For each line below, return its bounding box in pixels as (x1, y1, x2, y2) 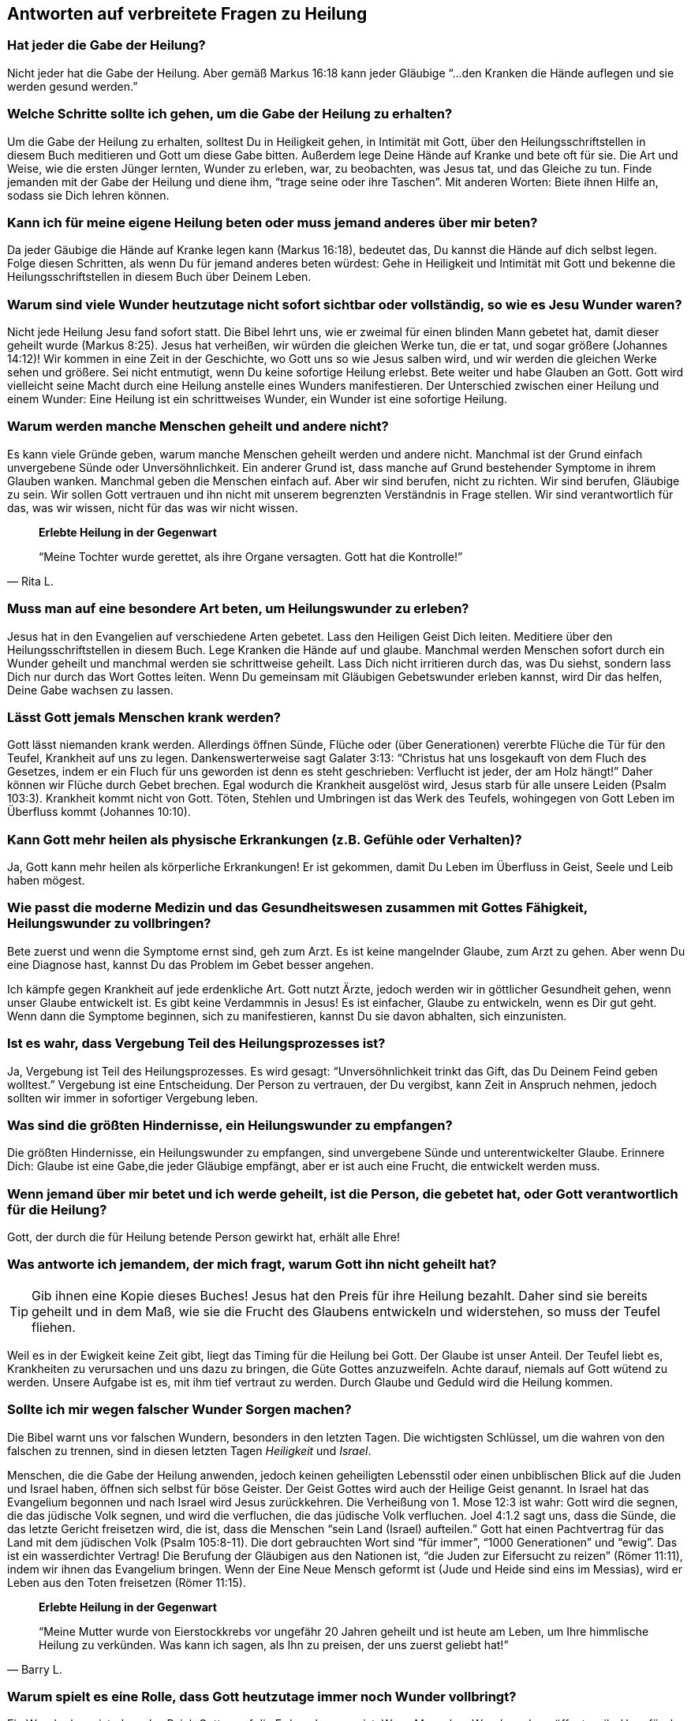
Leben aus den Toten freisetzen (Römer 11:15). (7, 1575, 246, 1589)
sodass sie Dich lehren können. (7, 188, 170, 202)
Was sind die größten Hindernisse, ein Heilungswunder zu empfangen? (7, 1117, 453, 1133)
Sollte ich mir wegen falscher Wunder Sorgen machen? (7, 1401, 352, 1418)
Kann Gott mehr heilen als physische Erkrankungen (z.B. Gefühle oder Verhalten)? (7, 831, 522, 847)
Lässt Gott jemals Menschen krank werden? (7, 709, 282, 725)
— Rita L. (7, 574, 54, 588)
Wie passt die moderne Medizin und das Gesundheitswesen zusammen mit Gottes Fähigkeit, (7, 900, 588, 916)
